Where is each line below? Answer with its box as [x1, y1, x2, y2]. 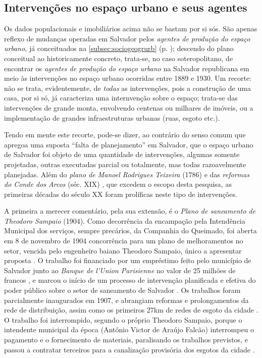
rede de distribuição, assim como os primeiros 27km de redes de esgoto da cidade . [4, 304, 258, 315]
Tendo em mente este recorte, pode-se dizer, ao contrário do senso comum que [4, 129, 246, 140]
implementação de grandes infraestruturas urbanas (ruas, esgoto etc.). [4, 112, 220, 123]
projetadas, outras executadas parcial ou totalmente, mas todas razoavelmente [4, 159, 246, 169]
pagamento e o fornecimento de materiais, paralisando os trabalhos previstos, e [4, 334, 248, 345]
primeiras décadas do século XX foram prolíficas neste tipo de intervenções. [4, 188, 237, 199]
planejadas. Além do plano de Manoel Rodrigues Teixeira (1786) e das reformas [4, 169, 249, 179]
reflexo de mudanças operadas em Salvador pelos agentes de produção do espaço [4, 33, 250, 43]
